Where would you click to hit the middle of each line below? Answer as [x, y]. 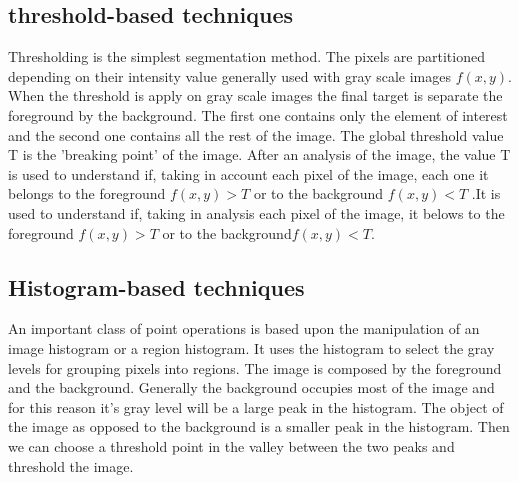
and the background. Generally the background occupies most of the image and [251, 387]
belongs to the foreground [87, 193]
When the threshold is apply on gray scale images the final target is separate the [255, 95]
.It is [486, 193]
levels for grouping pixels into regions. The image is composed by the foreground [255, 367]
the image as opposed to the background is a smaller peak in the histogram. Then [259, 426]
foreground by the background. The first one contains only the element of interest [258, 114]
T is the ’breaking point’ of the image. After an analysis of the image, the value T [259, 154]
